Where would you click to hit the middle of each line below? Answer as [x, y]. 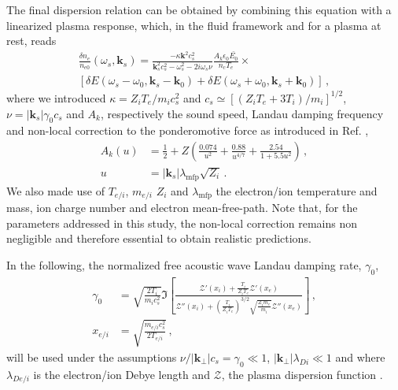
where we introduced [56, 97]
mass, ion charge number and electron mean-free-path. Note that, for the [182, 207]
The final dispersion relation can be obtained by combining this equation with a [199, 9]
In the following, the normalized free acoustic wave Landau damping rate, [184, 264]
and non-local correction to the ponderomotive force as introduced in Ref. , [188, 130]
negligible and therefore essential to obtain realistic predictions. [159, 238]
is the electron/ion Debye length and [122, 374]
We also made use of [55, 190]
